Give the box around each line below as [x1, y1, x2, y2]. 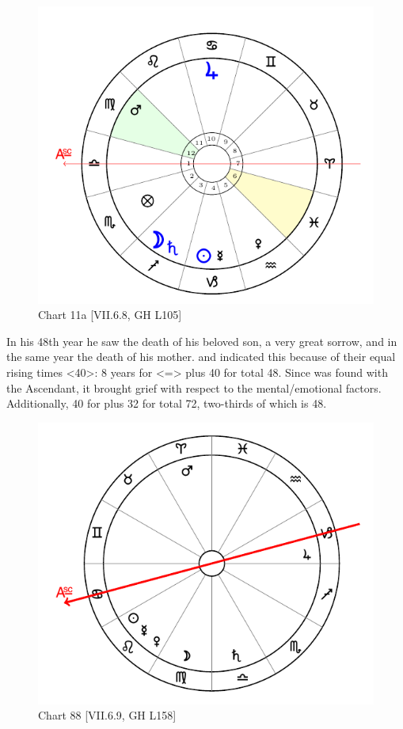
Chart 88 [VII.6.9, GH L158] [38, 707, 177, 723]
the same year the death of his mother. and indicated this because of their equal [6, 348, 396, 365]
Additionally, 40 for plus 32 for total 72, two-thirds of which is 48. [6, 395, 327, 412]
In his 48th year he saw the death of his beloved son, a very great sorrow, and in [6, 332, 397, 349]
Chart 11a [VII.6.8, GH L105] [38, 306, 182, 323]
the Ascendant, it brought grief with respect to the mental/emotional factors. [6, 379, 382, 396]
